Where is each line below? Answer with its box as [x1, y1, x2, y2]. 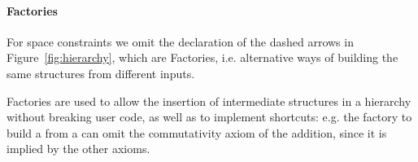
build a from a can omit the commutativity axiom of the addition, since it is [7, 124, 387, 141]
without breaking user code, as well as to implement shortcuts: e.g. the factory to [7, 108, 412, 125]
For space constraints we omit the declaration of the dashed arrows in [7, 33, 354, 50]
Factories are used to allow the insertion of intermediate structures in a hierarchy [7, 92, 411, 109]
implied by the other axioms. [7, 140, 150, 157]
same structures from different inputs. [7, 64, 195, 81]
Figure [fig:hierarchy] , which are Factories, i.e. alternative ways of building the [7, 49, 398, 66]
